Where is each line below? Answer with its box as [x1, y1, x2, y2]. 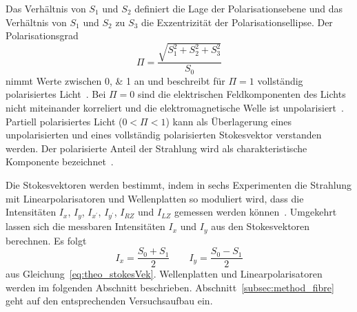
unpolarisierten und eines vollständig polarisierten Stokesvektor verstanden [6, 127, 322, 142]
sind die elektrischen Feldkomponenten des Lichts [137, 87, 346, 101]
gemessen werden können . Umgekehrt [174, 205, 337, 219]
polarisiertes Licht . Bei [6, 87, 106, 101]
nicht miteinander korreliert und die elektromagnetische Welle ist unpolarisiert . [6, 101, 344, 114]
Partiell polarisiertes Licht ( [6, 114, 123, 128]
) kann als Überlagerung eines [165, 114, 292, 128]
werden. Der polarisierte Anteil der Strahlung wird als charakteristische [6, 141, 307, 155]
